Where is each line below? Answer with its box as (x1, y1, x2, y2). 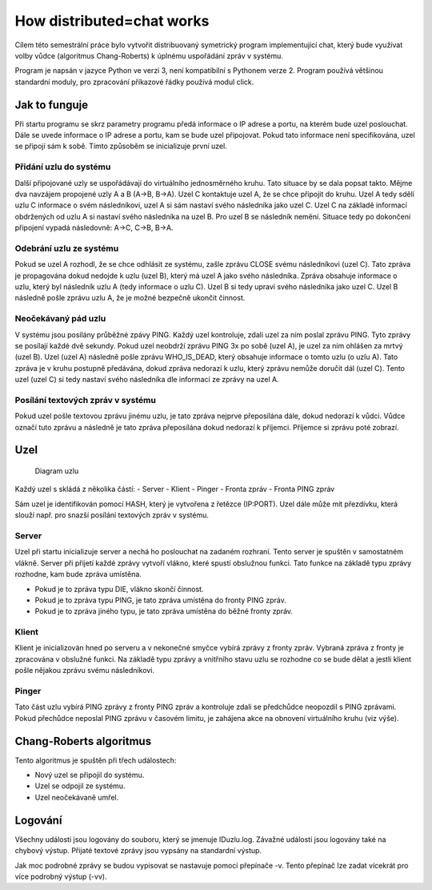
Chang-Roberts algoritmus (14, 734, 152, 748)
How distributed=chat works (14, 12, 210, 30)
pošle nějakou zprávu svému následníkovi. (14, 666, 155, 675)
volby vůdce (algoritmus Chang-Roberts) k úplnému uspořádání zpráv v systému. (14, 50, 284, 60)
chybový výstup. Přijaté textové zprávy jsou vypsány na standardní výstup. (14, 846, 262, 856)
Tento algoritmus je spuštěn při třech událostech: (14, 755, 177, 765)
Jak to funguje (14, 98, 89, 111)
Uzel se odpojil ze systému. (34, 781, 126, 791)
